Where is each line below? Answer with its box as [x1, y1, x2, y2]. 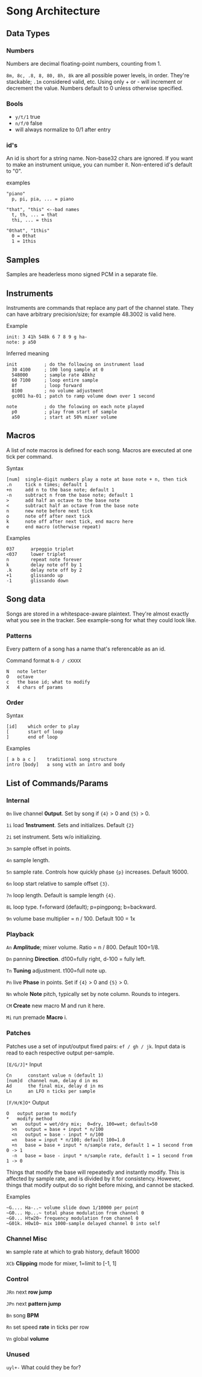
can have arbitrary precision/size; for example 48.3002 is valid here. [6, 310, 176, 318]
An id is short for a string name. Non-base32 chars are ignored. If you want [6, 155, 194, 162]
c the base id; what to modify [6, 679, 90, 685]
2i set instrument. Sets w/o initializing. [6, 833, 102, 840]
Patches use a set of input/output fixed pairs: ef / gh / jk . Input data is [6, 1042, 186, 1050]
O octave [6, 674, 34, 680]
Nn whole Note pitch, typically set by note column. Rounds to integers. [6, 991, 180, 998]
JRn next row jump [6, 1288, 52, 1296]
